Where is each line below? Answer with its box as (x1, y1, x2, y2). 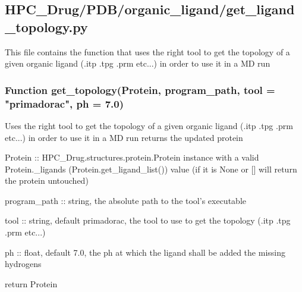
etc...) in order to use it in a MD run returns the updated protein (5, 131, 243, 143)
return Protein (5, 277, 58, 290)
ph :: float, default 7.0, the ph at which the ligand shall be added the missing (5, 246, 285, 258)
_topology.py (5, 17, 88, 36)
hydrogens (5, 258, 42, 270)
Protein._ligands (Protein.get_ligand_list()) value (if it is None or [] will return (5, 162, 297, 175)
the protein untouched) (5, 174, 89, 187)
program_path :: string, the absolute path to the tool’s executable (5, 194, 246, 206)
